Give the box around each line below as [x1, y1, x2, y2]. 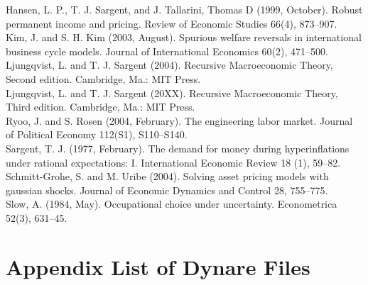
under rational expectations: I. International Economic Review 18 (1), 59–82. [6, 155, 341, 169]
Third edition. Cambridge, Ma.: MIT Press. [6, 99, 195, 114]
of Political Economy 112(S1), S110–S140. [6, 127, 188, 142]
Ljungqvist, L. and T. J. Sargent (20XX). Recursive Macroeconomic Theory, [6, 85, 338, 100]
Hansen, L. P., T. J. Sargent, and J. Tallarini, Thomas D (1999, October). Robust [6, 2, 363, 16]
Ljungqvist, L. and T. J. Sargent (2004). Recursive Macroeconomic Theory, [6, 57, 333, 72]
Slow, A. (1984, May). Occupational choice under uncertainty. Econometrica [6, 196, 337, 211]
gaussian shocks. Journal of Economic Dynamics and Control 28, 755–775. [6, 182, 328, 197]
